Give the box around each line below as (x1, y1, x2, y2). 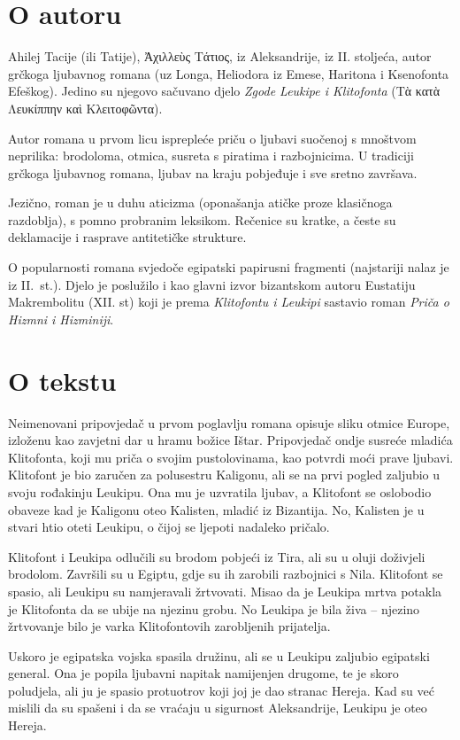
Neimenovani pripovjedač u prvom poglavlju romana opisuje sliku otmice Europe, (8, 413, 450, 432)
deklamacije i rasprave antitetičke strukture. (8, 228, 247, 246)
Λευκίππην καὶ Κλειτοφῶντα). (8, 98, 163, 117)
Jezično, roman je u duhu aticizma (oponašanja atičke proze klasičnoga (8, 193, 393, 212)
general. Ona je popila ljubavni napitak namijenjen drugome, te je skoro (8, 664, 399, 682)
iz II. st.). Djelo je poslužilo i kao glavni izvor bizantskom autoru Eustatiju (8, 275, 416, 293)
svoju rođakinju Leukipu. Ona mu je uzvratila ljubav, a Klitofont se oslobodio (8, 482, 432, 501)
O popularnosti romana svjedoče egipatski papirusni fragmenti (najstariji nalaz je (8, 258, 449, 277)
